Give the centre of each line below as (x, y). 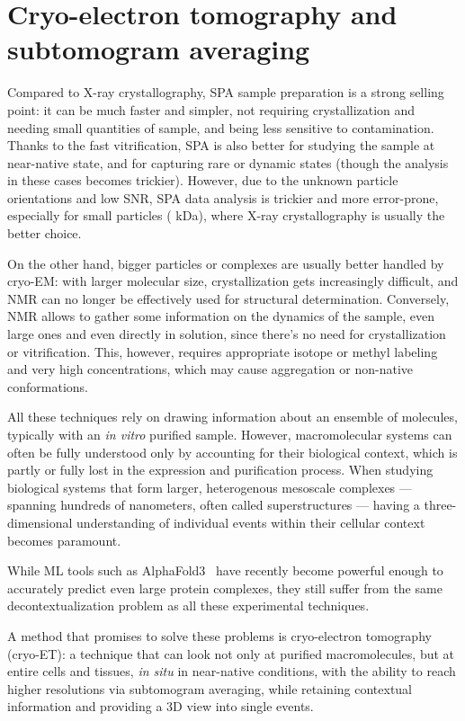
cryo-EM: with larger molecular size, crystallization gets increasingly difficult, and (233, 281)
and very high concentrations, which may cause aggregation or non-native (210, 369)
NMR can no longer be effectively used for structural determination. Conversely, (228, 298)
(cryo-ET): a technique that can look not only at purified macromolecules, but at (231, 653)
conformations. (48, 386)
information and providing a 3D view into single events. (161, 706)
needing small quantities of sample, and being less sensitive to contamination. (221, 127)
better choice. (45, 233)
